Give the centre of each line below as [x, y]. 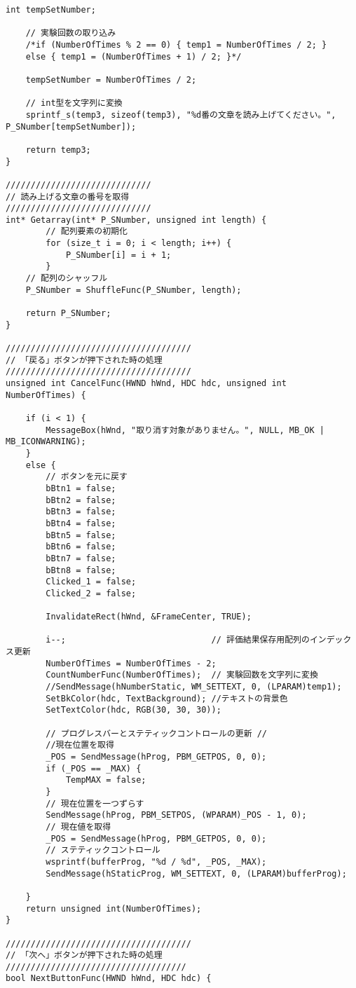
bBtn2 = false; [81, 500]
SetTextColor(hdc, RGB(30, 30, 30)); [133, 710]
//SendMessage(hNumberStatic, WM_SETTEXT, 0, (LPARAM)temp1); [194, 687]
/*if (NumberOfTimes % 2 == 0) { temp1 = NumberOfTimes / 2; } [176, 44]
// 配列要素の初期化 [87, 232]
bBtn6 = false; [81, 547]
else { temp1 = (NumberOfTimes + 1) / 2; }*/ [133, 56]
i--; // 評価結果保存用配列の [178, 640]
